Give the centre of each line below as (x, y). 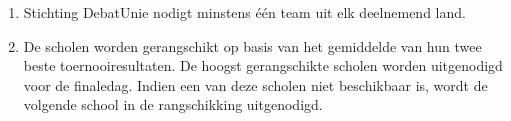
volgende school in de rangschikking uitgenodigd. (173, 104)
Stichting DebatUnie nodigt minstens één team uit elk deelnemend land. (244, 12)
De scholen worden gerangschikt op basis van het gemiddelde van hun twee (252, 45)
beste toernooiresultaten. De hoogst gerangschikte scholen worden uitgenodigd (263, 65)
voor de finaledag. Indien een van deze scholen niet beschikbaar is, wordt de (255, 84)
